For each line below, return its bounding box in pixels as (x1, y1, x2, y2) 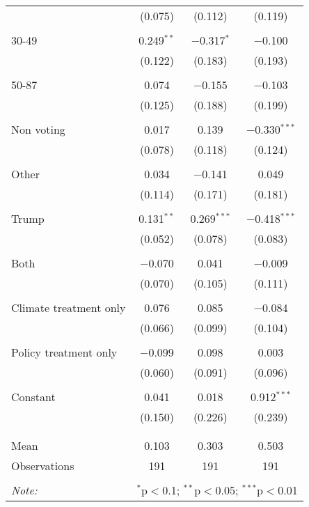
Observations (11, 458, 74, 474)
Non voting (11, 121, 65, 137)
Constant (11, 389, 56, 405)
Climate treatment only (11, 299, 126, 315)
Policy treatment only (11, 344, 118, 360)
